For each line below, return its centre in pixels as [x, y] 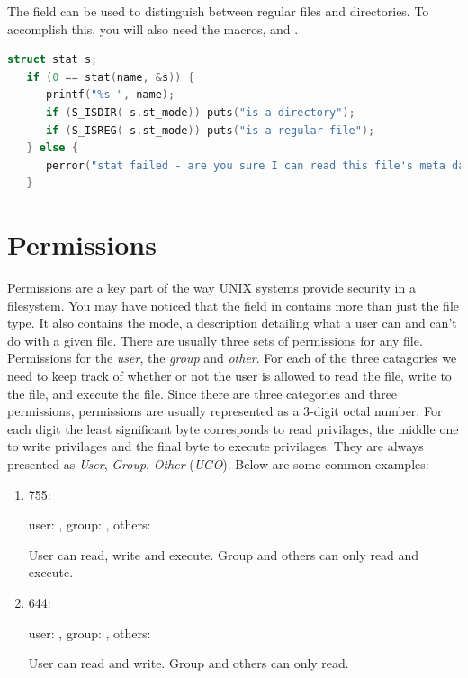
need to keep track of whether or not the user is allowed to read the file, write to [229, 376]
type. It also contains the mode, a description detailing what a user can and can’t [232, 323]
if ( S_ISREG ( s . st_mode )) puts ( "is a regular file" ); [210, 130]
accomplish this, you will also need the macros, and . [153, 28]
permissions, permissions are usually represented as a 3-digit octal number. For [225, 411]
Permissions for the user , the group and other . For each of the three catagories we [232, 358]
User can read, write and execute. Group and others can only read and [224, 554]
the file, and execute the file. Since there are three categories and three [202, 393]
